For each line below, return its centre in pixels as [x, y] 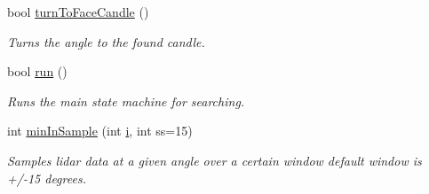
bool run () [37, 71]
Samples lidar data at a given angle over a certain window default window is [214, 160]
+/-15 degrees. [47, 178]
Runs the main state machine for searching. [126, 101]
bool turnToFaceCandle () [78, 12]
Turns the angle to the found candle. [106, 41]
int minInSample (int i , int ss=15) [100, 131]
